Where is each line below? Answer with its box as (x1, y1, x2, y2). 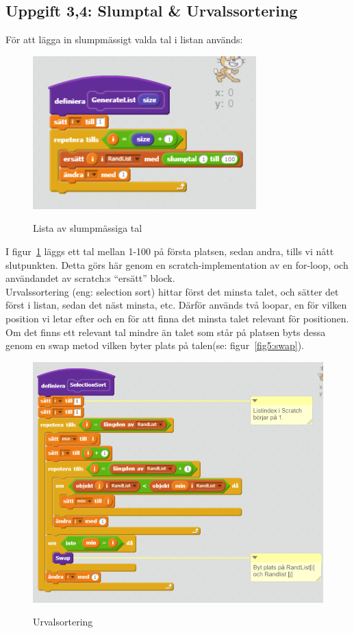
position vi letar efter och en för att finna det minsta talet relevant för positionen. (5, 311, 349, 325)
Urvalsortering (33, 614, 93, 629)
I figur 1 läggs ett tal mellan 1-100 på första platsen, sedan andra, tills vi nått (5, 243, 334, 258)
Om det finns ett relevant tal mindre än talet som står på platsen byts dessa (5, 324, 326, 339)
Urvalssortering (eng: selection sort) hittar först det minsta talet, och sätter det (5, 284, 339, 298)
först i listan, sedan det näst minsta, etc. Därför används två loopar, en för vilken (5, 298, 347, 312)
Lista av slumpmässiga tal (33, 221, 142, 235)
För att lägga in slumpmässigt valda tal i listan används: (5, 32, 243, 47)
